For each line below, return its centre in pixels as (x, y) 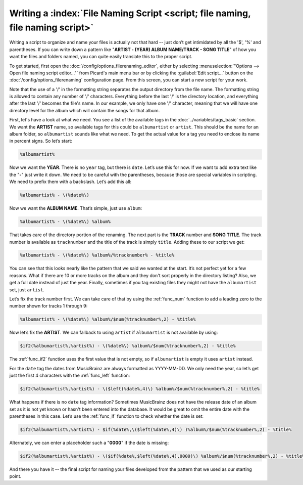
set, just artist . (27, 290)
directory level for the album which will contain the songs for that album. (85, 110)
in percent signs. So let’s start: (41, 141)
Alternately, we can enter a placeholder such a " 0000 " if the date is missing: (89, 443)
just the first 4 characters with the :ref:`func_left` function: (70, 376)
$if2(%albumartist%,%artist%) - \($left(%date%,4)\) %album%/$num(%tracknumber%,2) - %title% (140, 389)
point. (15, 476)
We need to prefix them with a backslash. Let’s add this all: (70, 182)
